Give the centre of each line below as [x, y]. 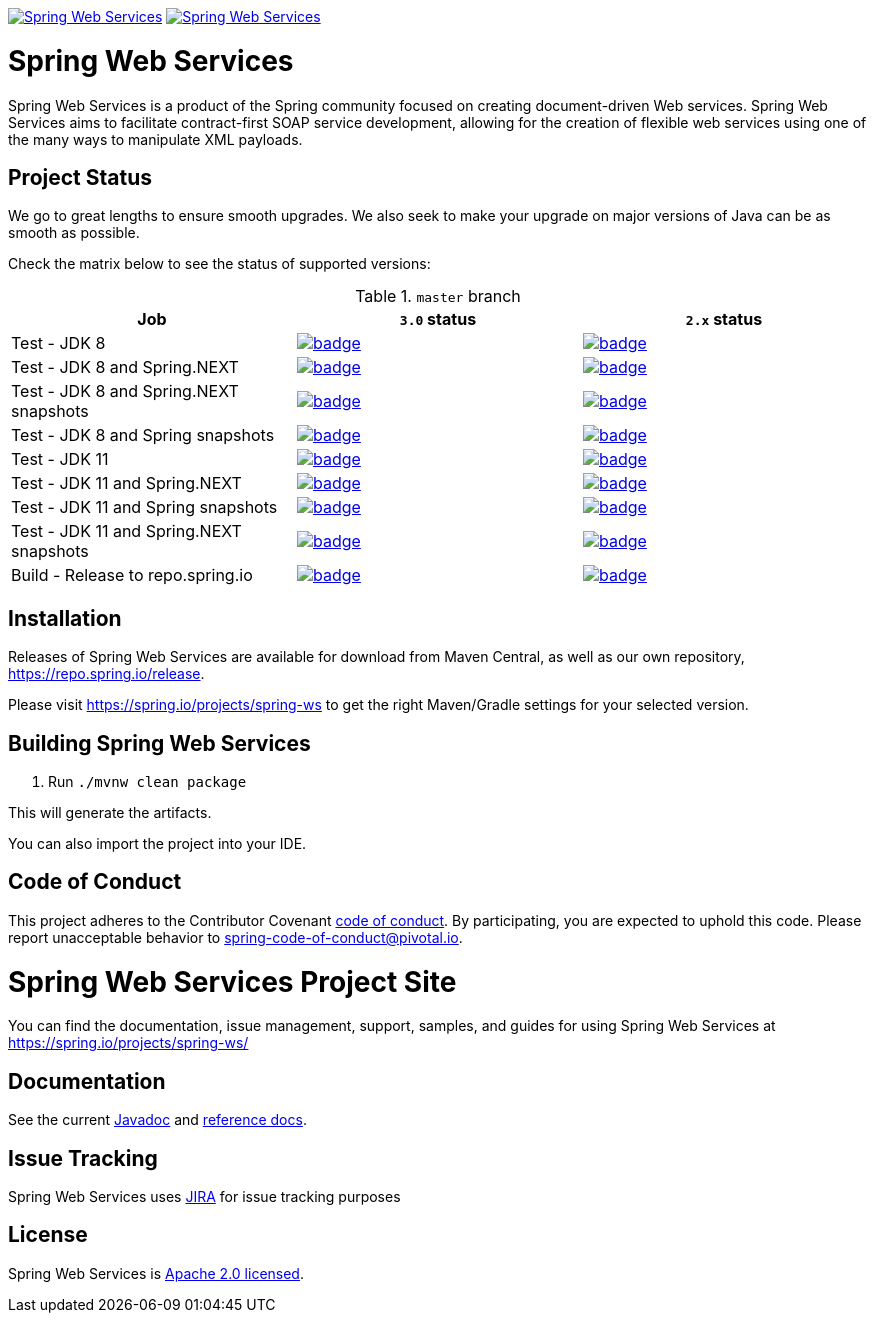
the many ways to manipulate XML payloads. [155, 139]
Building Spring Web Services [159, 743]
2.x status [724, 319]
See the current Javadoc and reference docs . [157, 1120]
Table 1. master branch [438, 296]
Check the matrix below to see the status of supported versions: [219, 264]
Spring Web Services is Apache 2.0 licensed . [156, 1273]
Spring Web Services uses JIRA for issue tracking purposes [204, 1197]
